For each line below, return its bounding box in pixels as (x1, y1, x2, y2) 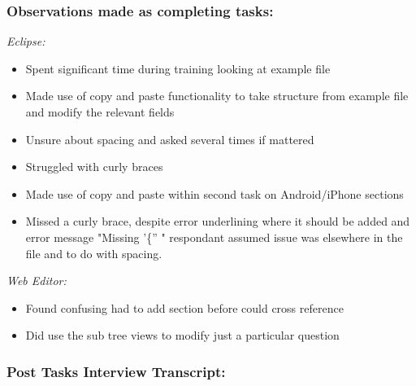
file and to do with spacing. (25, 244, 162, 261)
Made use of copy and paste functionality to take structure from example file (25, 87, 409, 104)
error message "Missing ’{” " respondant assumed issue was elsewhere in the (25, 228, 403, 245)
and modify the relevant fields (25, 103, 175, 120)
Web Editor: (6, 272, 67, 289)
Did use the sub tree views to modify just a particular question (25, 327, 340, 344)
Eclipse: (6, 33, 45, 50)
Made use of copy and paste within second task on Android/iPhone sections (25, 185, 404, 202)
